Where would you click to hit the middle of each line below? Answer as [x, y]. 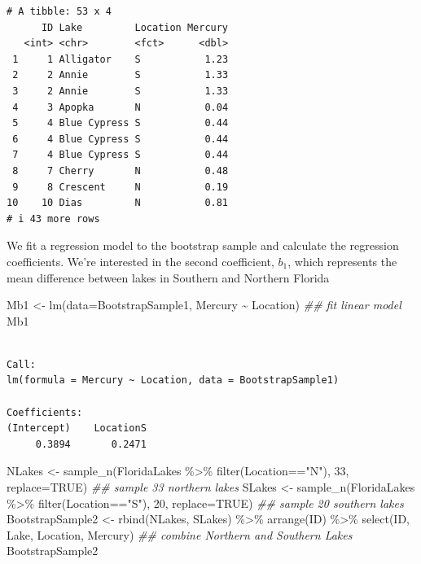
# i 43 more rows [53, 219]
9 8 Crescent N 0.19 [121, 187]
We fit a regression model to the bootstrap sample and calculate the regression [203, 245]
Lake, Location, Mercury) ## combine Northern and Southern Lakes [180, 534]
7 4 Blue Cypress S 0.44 [121, 155]
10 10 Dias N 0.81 [118, 203]
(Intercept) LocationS [77, 428]
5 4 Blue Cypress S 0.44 [121, 123]
